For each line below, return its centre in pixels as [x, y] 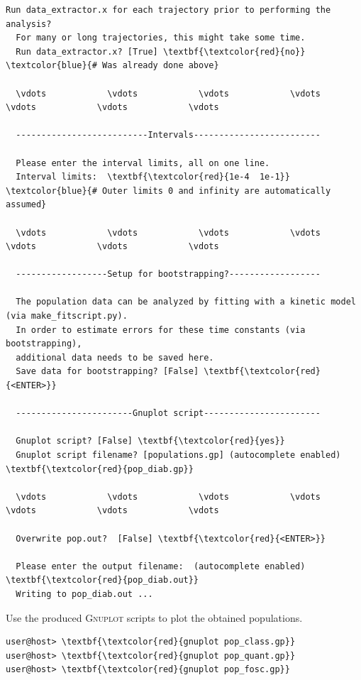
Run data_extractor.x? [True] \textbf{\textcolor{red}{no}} [161, 51]
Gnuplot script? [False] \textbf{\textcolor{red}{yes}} [150, 441]
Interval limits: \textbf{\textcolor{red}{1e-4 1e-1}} [153, 177]
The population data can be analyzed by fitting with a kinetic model [186, 302]
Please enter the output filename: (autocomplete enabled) [161, 566]
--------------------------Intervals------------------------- [168, 135]
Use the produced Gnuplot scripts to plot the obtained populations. [154, 617]
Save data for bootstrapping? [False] [107, 372]
